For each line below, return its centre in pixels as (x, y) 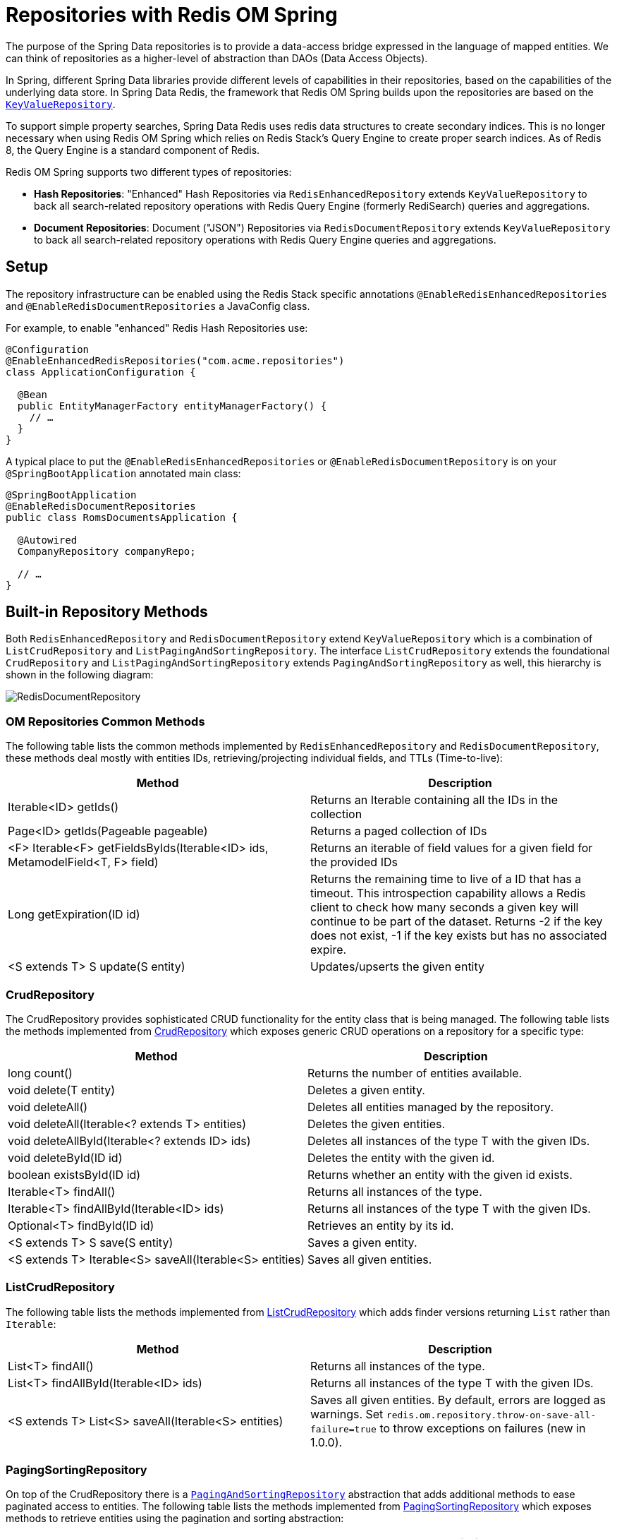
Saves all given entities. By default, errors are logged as (458, 1400)
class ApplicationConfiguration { (101, 372)
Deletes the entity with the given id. (401, 1157)
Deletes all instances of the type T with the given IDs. (449, 1140)
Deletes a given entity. (366, 1090)
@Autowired (47, 540)
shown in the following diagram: (80, 675)
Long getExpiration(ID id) (74, 915)
